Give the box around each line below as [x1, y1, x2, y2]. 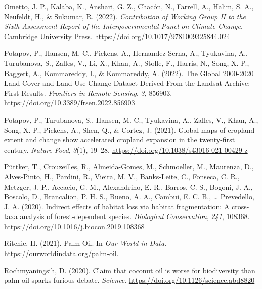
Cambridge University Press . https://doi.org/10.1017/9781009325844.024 [4, 30, 230, 41]
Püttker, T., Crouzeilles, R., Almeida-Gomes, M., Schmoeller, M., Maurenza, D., [4, 161, 254, 172]
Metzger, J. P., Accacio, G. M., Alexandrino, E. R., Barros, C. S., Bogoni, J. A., [4, 181, 253, 192]
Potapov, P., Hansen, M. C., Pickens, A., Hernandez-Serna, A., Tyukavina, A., [4, 48, 248, 58]
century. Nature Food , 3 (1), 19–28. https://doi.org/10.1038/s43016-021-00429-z [4, 144, 248, 155]
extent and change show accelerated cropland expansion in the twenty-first [4, 134, 235, 145]
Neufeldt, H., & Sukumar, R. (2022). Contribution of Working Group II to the [4, 11, 246, 21]
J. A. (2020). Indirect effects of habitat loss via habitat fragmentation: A [4, 201, 230, 211]
